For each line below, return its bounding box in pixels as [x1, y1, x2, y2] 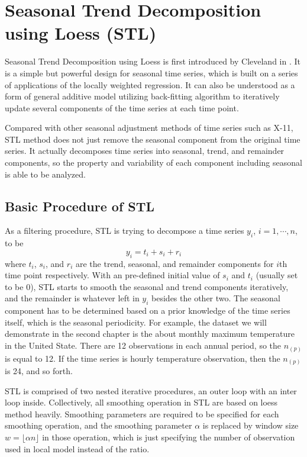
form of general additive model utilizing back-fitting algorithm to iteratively [5, 90, 280, 102]
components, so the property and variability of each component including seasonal [5, 156, 302, 169]
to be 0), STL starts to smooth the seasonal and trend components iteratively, [5, 280, 289, 292]
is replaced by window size [202, 419, 299, 432]
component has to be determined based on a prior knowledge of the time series [5, 304, 290, 317]
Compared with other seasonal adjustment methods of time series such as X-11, [5, 121, 293, 134]
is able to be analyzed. [5, 168, 86, 180]
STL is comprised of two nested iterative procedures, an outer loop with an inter [5, 384, 297, 397]
